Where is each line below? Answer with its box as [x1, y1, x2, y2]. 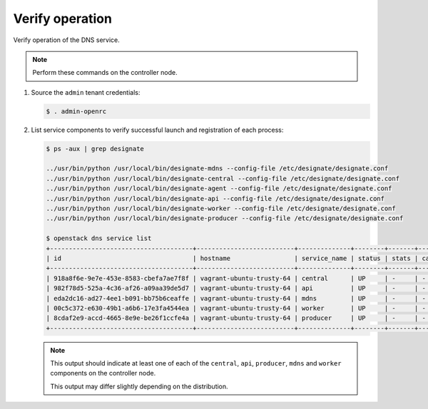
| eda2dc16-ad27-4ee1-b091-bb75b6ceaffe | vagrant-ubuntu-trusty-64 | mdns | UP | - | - [46, 294, 426, 302]
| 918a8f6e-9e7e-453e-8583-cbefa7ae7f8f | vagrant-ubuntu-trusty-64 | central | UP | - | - [46, 274, 426, 282]
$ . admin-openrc [46, 107, 107, 115]
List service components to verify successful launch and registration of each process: [31, 125, 284, 134]
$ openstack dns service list [46, 234, 152, 242]
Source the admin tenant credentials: [31, 88, 141, 96]
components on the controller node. [50, 369, 156, 378]
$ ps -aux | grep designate [46, 145, 144, 152]
